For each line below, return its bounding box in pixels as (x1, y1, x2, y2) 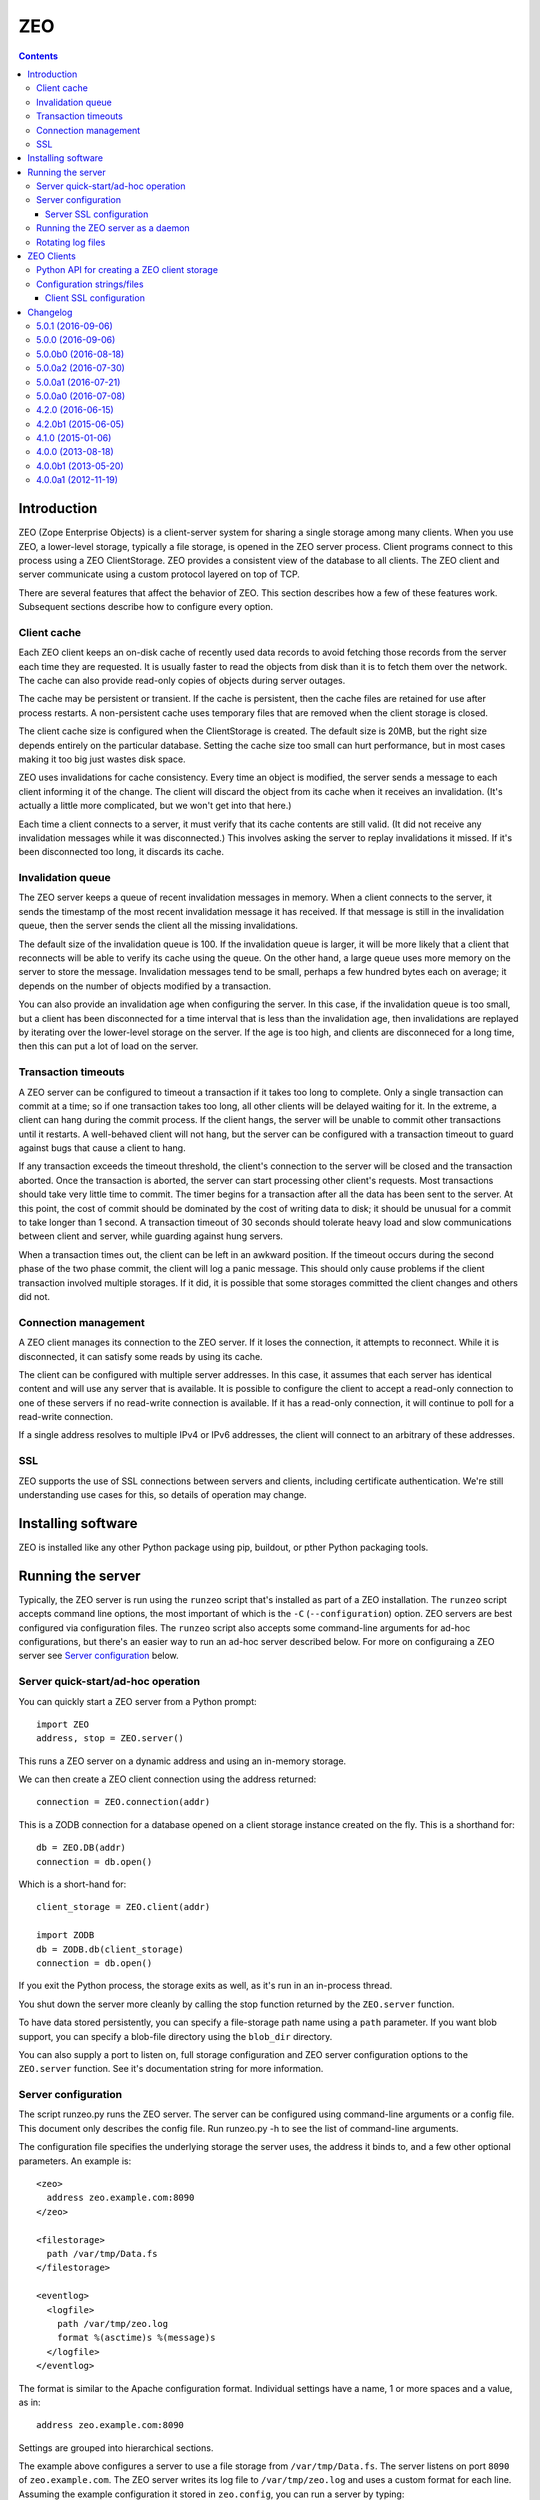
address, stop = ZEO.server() (36, 1733, 185, 1744)
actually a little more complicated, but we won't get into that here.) (18, 800, 292, 812)
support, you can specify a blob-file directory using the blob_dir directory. (18, 2030, 333, 2042)
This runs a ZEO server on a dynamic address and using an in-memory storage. (18, 1755, 347, 1767)
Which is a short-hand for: (18, 1878, 127, 1890)
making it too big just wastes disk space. (18, 753, 186, 765)
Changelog (27, 306, 73, 318)
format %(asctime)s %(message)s (56, 2332, 216, 2344)
